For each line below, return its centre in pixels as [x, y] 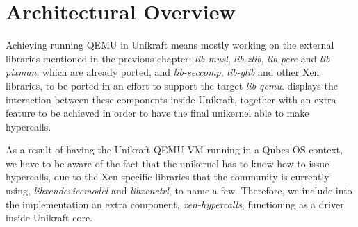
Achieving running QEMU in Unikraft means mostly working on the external [170, 45]
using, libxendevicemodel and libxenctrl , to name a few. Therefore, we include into [179, 191]
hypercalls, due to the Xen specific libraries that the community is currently [168, 177]
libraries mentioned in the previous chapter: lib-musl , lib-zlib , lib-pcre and [161, 58]
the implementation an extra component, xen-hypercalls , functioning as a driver [175, 204]
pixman [21, 72]
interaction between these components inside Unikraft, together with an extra [171, 99]
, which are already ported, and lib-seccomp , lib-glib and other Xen [178, 72]
